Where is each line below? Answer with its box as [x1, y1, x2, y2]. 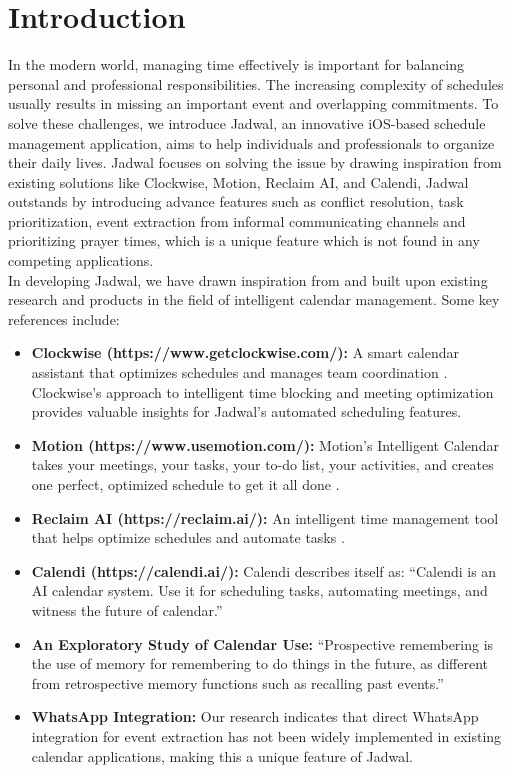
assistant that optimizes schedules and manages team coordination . [31, 362, 448, 383]
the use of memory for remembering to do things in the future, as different [31, 653, 489, 674]
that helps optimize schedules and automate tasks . [31, 527, 345, 548]
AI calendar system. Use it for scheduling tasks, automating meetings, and [31, 580, 488, 601]
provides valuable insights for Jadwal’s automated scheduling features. [31, 401, 462, 422]
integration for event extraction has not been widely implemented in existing [31, 725, 502, 746]
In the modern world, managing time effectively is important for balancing [8, 54, 465, 75]
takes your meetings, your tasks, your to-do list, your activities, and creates [31, 454, 494, 475]
